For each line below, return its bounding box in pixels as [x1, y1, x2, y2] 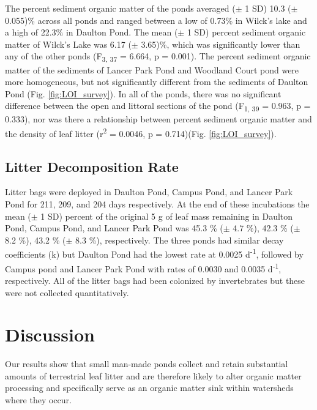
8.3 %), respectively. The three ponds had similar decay [75, 233, 284, 246]
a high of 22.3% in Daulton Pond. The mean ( [5, 26, 178, 39]
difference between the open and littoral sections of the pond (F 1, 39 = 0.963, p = [5, 99, 311, 114]
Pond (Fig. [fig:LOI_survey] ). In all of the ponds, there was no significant [5, 87, 282, 100]
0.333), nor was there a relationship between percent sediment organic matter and [5, 113, 312, 125]
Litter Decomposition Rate [5, 157, 179, 176]
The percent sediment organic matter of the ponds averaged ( [5, 2, 236, 14]
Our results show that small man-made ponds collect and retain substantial [5, 357, 288, 370]
